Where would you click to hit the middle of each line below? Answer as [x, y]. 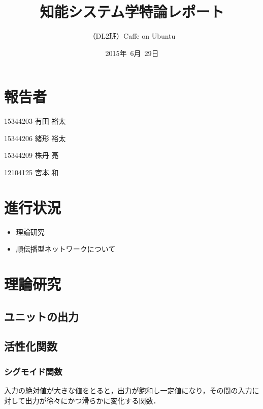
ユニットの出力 [41, 316]
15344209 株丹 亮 [31, 155]
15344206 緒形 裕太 [35, 138]
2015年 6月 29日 [132, 53]
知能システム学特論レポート [132, 11]
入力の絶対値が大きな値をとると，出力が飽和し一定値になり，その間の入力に [132, 390]
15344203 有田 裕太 [35, 121]
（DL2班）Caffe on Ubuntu [132, 36]
